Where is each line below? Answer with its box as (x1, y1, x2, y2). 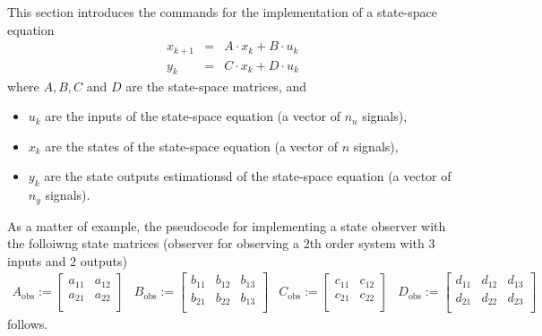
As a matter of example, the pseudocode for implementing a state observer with (7, 216, 446, 235)
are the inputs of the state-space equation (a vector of (45, 107, 341, 125)
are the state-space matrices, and (125, 76, 306, 95)
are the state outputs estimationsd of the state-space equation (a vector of (44, 167, 452, 185)
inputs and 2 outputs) (7, 251, 127, 270)
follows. (7, 314, 48, 333)
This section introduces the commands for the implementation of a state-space (7, 3, 437, 21)
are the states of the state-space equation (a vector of (45, 136, 338, 155)
